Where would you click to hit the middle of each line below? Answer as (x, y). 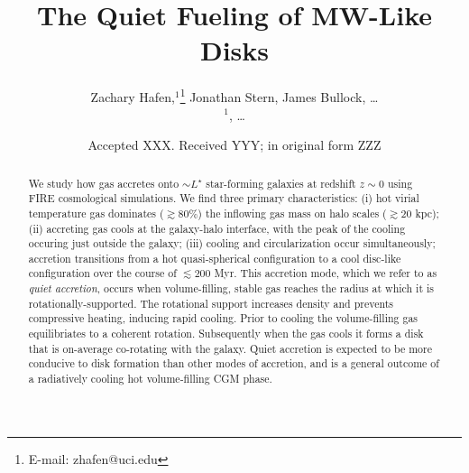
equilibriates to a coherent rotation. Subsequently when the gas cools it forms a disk (226, 334)
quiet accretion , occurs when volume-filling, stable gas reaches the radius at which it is (231, 288)
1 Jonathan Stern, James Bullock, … (279, 95)
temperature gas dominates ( (96, 213)
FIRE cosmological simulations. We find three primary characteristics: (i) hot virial (224, 198)
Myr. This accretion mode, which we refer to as (326, 273)
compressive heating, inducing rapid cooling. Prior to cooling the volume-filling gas (223, 318)
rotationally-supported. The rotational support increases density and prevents (211, 303)
